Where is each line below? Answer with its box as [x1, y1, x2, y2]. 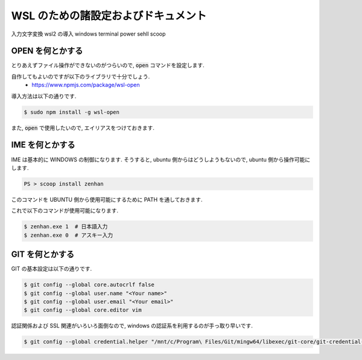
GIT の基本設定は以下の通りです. [11, 265, 92, 272]
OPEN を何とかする [11, 46, 83, 56]
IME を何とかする [11, 140, 75, 150]
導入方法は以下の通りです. [11, 92, 77, 100]
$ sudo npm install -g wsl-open [24, 109, 120, 115]
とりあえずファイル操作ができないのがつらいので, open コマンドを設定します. [11, 62, 205, 69]
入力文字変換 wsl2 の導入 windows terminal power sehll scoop [11, 30, 166, 37]
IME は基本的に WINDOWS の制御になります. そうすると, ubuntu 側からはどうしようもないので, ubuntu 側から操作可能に [11, 156, 311, 163]
